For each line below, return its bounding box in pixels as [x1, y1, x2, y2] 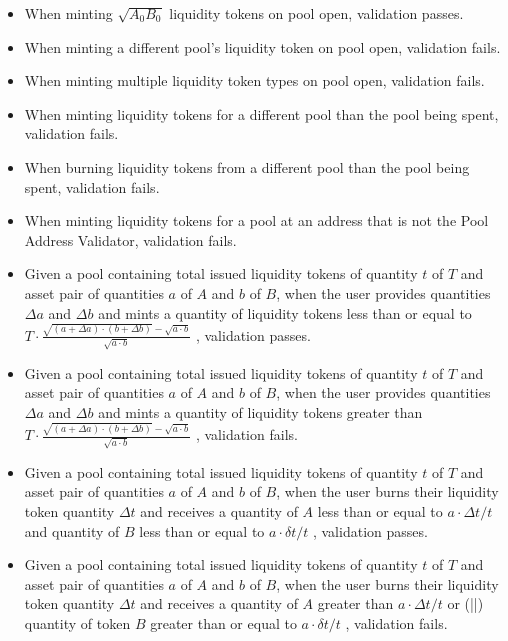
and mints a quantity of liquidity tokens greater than [98, 401, 423, 422]
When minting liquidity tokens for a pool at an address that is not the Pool [24, 210, 489, 231]
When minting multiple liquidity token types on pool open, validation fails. [24, 70, 485, 91]
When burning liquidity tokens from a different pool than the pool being [24, 156, 470, 177]
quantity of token [24, 612, 131, 633]
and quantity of [24, 520, 120, 541]
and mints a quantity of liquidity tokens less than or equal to [98, 302, 472, 323]
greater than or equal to [150, 612, 297, 633]
